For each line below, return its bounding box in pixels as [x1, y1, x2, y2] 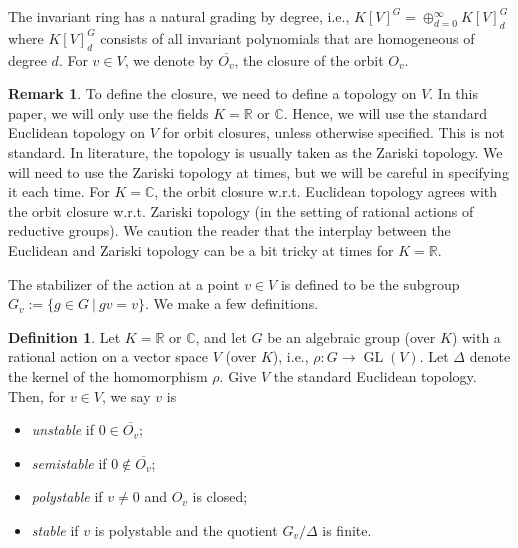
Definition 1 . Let [8, 326, 121, 347]
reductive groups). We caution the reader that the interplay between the [8, 220, 451, 241]
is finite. [322, 519, 372, 540]
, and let [195, 326, 247, 347]
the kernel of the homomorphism [8, 365, 208, 386]
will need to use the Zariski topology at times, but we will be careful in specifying [8, 161, 509, 182]
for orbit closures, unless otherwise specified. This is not [162, 122, 505, 143]
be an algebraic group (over [267, 326, 436, 347]
